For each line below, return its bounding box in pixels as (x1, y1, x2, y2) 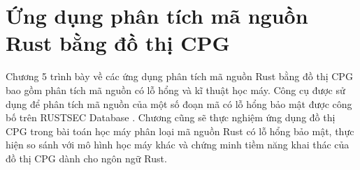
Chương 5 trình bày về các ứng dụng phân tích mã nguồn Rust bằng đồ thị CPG (6, 69, 353, 84)
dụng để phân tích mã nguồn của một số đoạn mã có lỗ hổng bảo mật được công (6, 96, 352, 111)
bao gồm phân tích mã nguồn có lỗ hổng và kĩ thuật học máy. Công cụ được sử (6, 82, 345, 97)
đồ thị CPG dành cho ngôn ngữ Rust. (6, 150, 167, 165)
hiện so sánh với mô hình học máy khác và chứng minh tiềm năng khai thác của (6, 137, 350, 152)
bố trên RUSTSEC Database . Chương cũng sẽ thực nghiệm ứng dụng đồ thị (6, 110, 336, 125)
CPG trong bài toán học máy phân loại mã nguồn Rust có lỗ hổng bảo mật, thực (6, 123, 354, 138)
